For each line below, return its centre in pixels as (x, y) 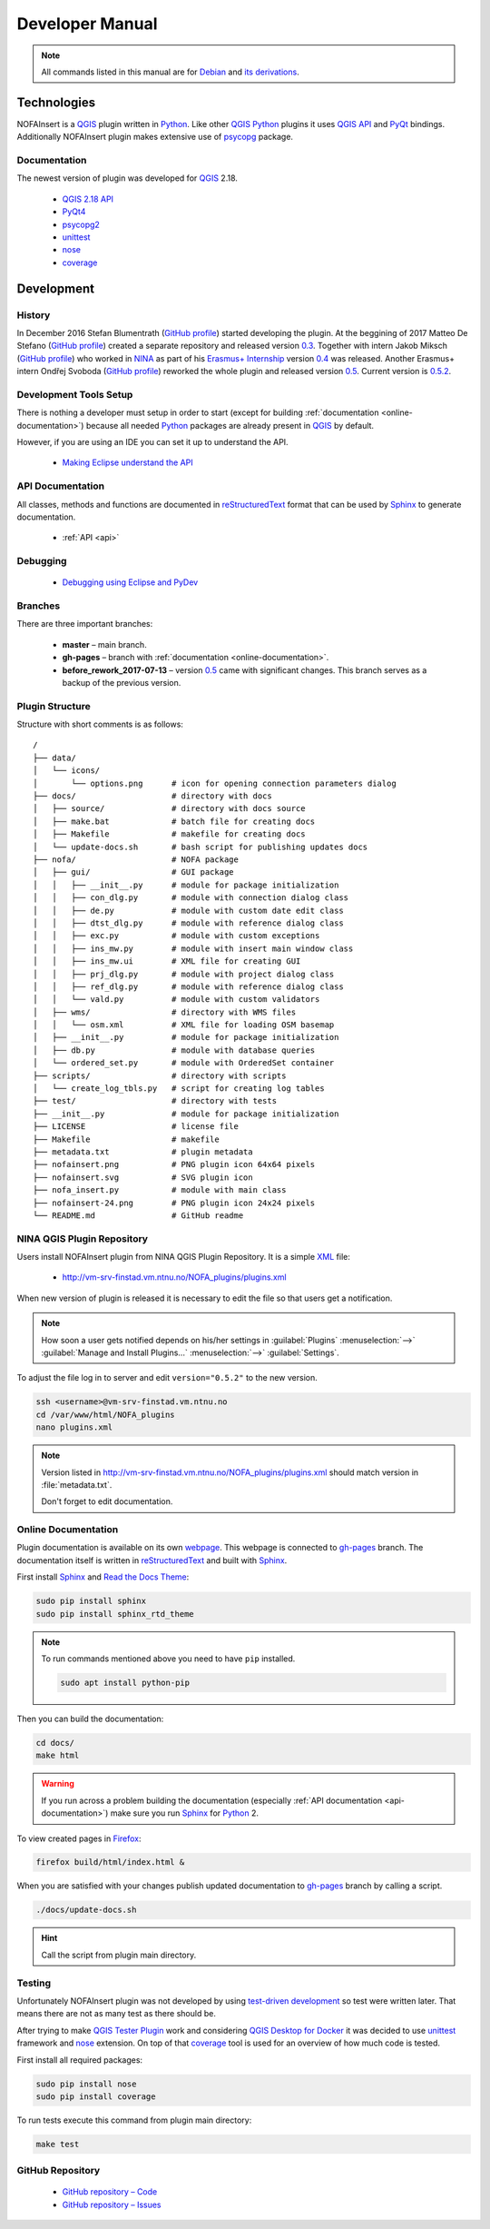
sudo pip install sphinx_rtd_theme (115, 1614)
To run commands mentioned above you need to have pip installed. (168, 1659)
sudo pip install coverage (96, 2096)
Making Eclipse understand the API (128, 462)
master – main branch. (104, 644)
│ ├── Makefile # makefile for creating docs (169, 834)
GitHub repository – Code (110, 2192)
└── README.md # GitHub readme (138, 1215)
